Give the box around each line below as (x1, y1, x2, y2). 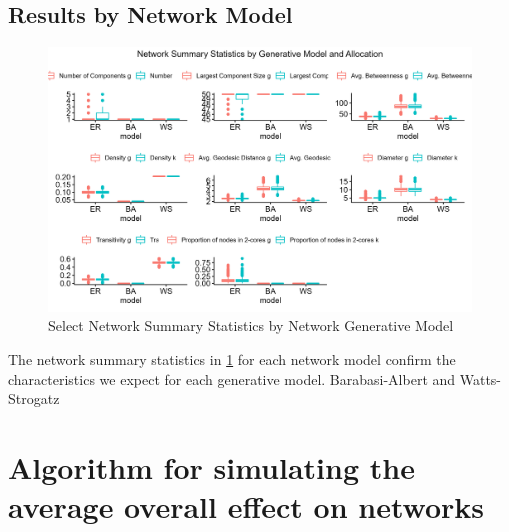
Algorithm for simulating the (8, 446, 415, 487)
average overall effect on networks (8, 486, 484, 527)
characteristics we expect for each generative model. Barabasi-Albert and (8, 368, 456, 389)
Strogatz (8, 388, 60, 409)
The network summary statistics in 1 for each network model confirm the (8, 348, 456, 369)
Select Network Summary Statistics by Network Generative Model (48, 315, 454, 336)
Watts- (459, 368, 502, 389)
